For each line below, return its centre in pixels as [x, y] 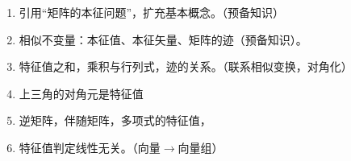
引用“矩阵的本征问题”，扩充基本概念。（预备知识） [152, 12]
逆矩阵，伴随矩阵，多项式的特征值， [115, 120]
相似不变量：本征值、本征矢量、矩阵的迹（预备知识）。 [163, 39]
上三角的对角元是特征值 [81, 93]
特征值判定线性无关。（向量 [90, 147]
